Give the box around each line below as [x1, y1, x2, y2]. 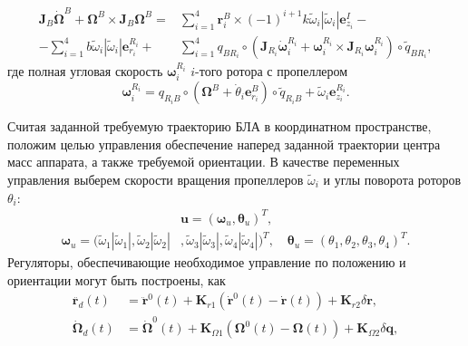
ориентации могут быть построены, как [7, 270, 226, 289]
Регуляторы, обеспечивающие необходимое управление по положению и [7, 253, 406, 272]
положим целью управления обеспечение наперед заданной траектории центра [7, 134, 441, 153]
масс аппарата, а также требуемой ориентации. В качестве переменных [7, 152, 400, 171]
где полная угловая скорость [7, 61, 163, 80]
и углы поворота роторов [323, 169, 462, 188]
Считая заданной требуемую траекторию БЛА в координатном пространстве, [7, 117, 432, 136]
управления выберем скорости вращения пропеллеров [7, 169, 304, 188]
